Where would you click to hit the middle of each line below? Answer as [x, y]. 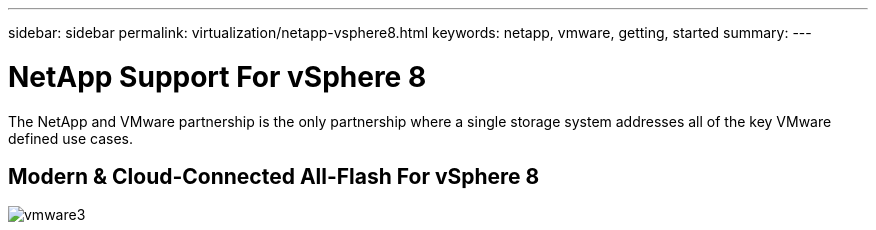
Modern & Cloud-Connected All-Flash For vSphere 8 [274, 176]
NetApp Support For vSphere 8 [217, 76]
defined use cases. [70, 138]
